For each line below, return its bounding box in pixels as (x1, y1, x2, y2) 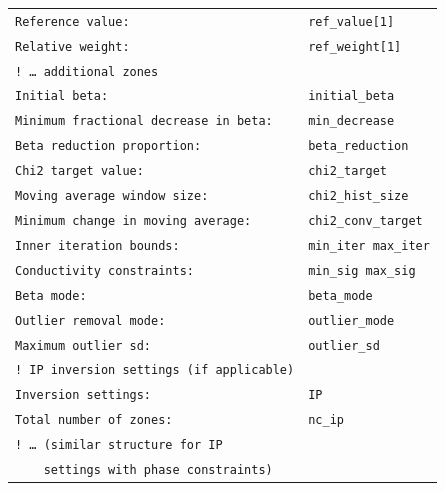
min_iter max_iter (308, 238, 430, 253)
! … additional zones (15, 64, 159, 79)
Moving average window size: (15, 189, 209, 204)
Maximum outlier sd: (15, 338, 152, 353)
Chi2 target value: (15, 164, 144, 179)
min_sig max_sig (308, 263, 416, 278)
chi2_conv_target (308, 214, 423, 228)
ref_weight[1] (308, 39, 402, 54)
